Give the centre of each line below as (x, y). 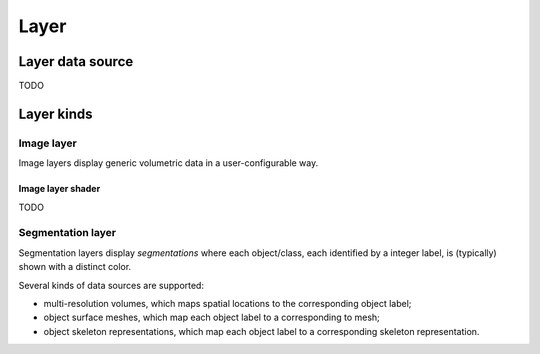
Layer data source (76, 61)
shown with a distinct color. (75, 267)
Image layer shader (59, 189)
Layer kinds (55, 113)
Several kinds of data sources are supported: (111, 285)
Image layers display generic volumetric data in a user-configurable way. (168, 163)
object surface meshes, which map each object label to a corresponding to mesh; (211, 317)
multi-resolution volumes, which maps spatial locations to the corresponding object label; (227, 303)
